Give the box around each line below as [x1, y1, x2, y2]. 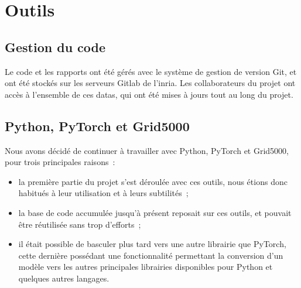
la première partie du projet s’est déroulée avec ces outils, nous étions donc [18, 175, 288, 187]
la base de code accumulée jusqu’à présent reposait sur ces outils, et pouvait [18, 206, 292, 218]
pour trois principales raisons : [5, 156, 115, 168]
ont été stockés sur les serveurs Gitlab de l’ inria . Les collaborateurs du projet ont [5, 77, 296, 89]
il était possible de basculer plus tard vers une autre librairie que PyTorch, [18, 238, 286, 250]
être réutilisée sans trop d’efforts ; [18, 218, 141, 230]
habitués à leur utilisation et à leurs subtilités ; [18, 187, 189, 199]
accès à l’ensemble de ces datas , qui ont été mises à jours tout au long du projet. [5, 88, 293, 100]
